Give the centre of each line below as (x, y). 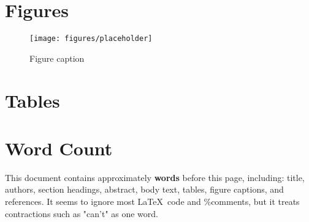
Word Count (59, 148)
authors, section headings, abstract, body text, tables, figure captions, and (144, 189)
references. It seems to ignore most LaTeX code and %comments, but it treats (152, 202)
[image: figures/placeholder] (91, 39)
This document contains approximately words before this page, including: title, (155, 177)
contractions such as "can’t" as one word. (82, 213)
